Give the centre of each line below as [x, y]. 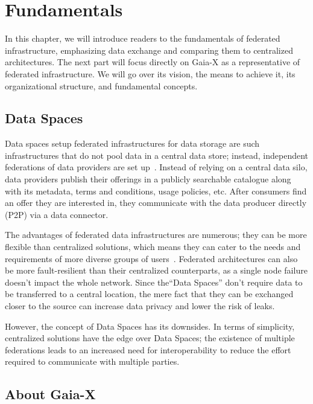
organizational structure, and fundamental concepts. [101, 85]
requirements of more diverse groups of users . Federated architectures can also [151, 258]
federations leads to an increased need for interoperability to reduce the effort [148, 349]
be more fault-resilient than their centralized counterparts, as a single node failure [156, 270]
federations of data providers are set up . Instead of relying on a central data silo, [156, 167]
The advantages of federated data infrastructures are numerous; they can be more [156, 235]
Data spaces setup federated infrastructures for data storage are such [132, 143]
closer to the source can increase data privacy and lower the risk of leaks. [140, 306]
